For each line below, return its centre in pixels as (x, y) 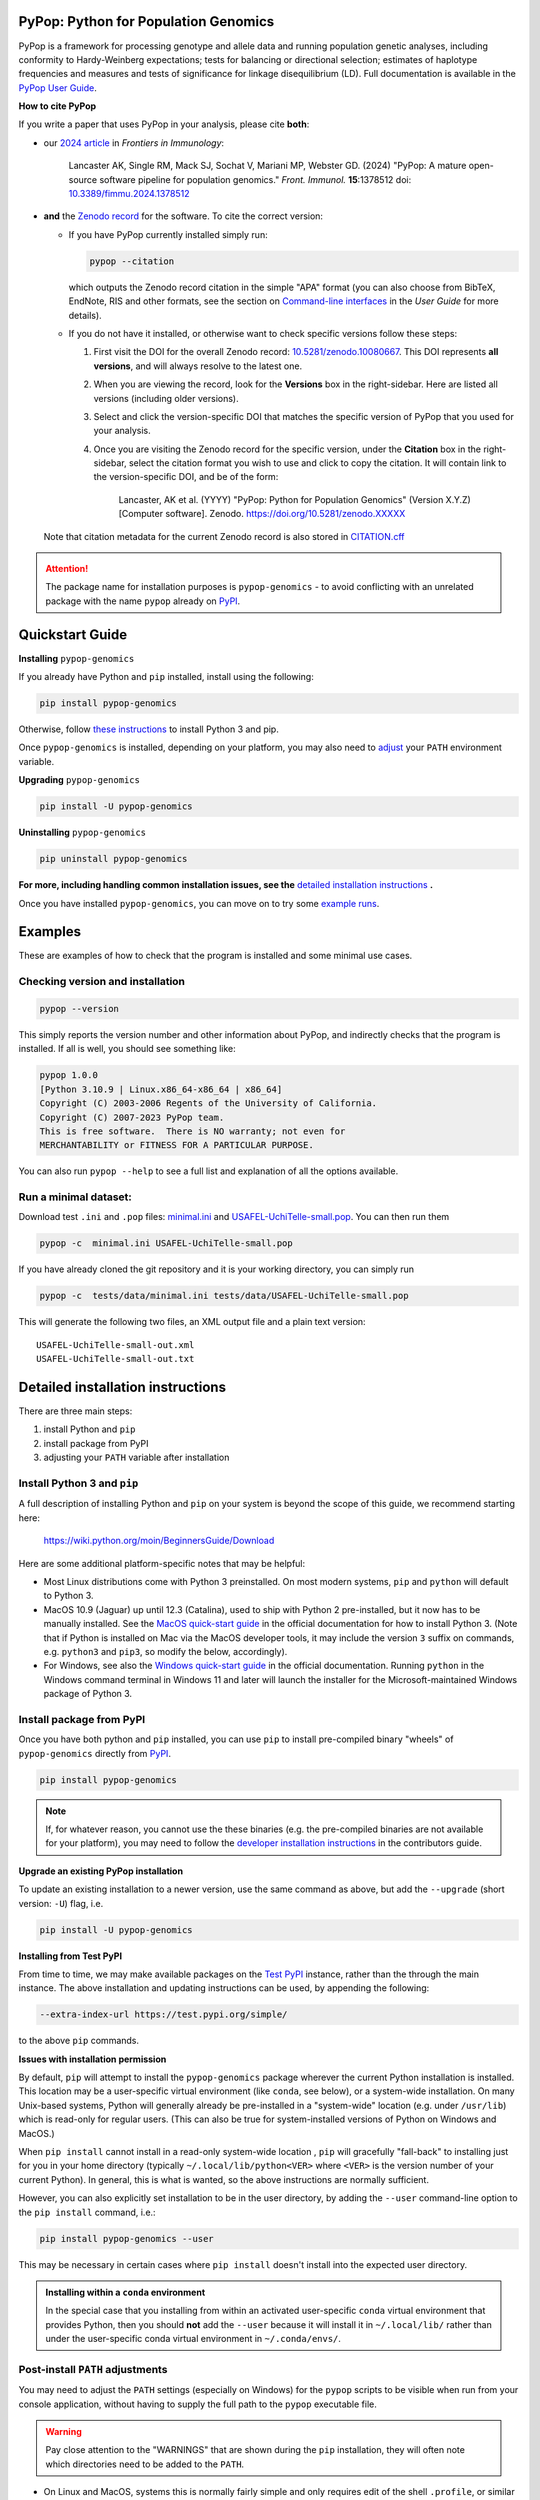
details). (85, 315)
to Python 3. (68, 1596)
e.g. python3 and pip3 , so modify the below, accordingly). (165, 1651)
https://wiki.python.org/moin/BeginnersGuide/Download (159, 1541)
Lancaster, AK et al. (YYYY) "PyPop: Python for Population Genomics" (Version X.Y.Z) (295, 499)
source (83, 179)
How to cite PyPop (57, 106)
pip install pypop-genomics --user (126, 2238)
